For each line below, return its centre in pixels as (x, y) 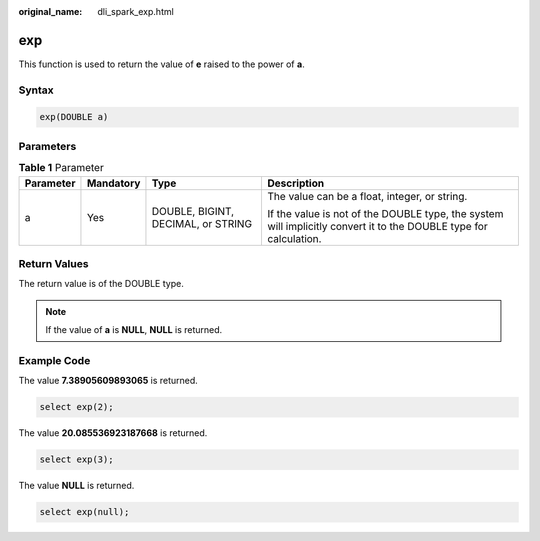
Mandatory (113, 183)
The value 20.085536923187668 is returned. (113, 433)
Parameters (47, 146)
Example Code (54, 360)
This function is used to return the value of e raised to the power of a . (161, 64)
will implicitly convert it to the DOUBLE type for (378, 226)
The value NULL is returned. (76, 486)
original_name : (50, 11)
